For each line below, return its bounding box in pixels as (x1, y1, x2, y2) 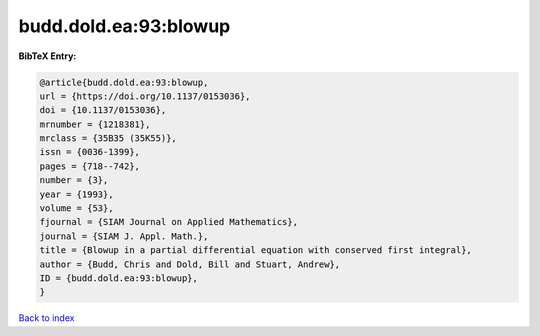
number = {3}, (39, 175, 109, 186)
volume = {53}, (39, 203, 114, 214)
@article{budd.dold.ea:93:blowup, (39, 76, 209, 88)
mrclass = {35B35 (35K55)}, (39, 133, 177, 144)
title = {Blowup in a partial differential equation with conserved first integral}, (39, 245, 472, 256)
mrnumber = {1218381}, (39, 118, 151, 130)
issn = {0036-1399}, (39, 146, 140, 158)
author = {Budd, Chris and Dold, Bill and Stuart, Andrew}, (39, 258, 341, 270)
